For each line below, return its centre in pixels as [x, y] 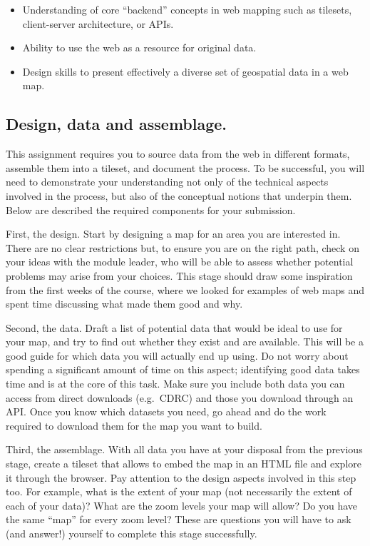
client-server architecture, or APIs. [98, 23]
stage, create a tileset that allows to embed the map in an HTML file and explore [184, 464]
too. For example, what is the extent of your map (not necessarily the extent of [179, 491]
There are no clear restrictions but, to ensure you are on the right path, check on [183, 247]
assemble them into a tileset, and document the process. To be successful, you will [185, 167]
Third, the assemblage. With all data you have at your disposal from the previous [184, 449]
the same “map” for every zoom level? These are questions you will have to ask [179, 519]
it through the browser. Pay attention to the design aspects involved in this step [181, 477]
